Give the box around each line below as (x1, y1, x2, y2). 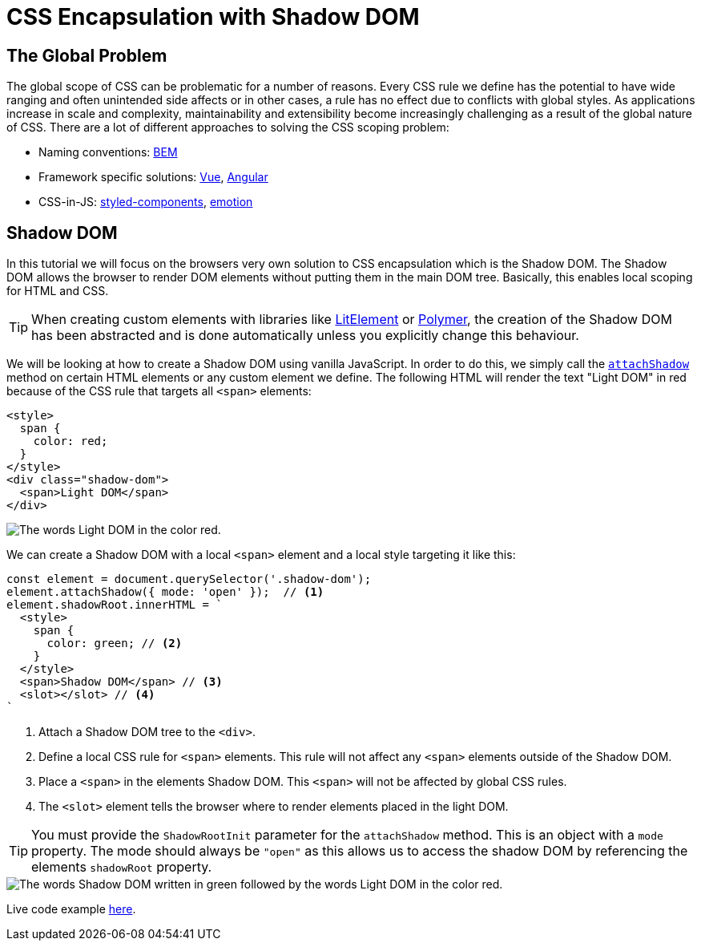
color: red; (33, 435, 108, 448)
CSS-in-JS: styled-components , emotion (38, 195, 253, 209)
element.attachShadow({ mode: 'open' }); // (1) (6, 585, 324, 599)
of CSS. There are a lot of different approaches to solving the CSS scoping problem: (6, 120, 449, 135)
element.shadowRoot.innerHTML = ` (6, 598, 223, 612)
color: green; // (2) (46, 637, 183, 650)
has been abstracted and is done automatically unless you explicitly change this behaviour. (31, 327, 579, 344)
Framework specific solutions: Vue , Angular (38, 170, 268, 184)
